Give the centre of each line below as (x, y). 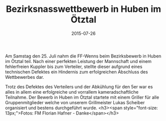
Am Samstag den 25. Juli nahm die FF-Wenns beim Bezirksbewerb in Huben (83, 56)
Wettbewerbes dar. (25, 77)
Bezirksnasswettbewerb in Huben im (83, 9)
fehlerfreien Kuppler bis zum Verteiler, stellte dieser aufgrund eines (74, 66)
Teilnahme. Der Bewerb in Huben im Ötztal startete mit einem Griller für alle (82, 97)
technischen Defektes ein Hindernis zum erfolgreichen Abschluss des (77, 72)
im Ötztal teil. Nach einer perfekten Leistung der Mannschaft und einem (78, 61)
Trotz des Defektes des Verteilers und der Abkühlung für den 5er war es (79, 87)
